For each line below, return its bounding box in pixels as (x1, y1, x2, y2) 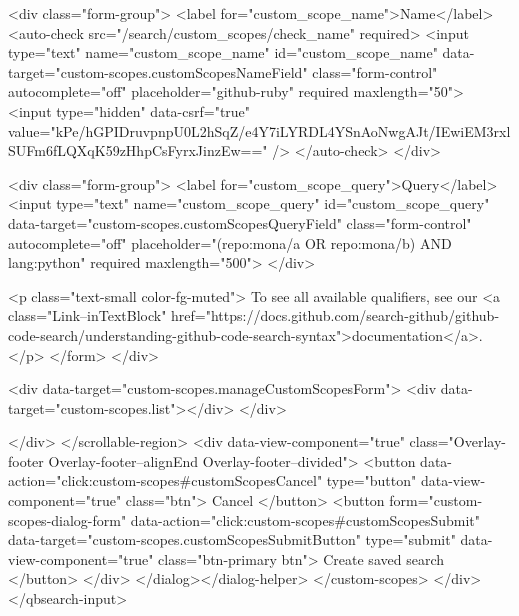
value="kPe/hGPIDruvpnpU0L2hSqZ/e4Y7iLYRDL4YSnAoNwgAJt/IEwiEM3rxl (8, 120, 511, 141)
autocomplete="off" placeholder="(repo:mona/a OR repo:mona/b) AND (8, 232, 452, 253)
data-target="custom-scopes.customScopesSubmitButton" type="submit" (8, 529, 456, 550)
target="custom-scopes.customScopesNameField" (8, 61, 308, 82)
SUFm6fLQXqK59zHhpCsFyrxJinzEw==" (8, 140, 268, 161)
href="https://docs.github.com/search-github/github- (171, 305, 500, 326)
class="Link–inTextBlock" (8, 305, 167, 326)
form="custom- (389, 490, 483, 511)
